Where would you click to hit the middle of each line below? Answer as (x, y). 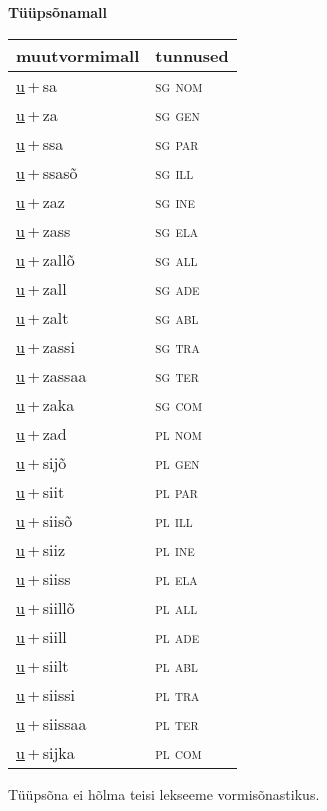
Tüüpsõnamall (58, 12)
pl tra (177, 694)
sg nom (179, 85)
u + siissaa (51, 723)
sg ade (177, 288)
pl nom (178, 433)
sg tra (177, 346)
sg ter (177, 375)
